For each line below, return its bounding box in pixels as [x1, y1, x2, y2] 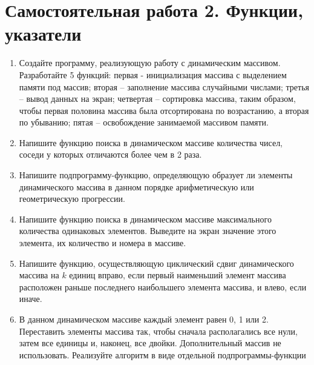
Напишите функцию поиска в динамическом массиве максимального [19, 212, 272, 225]
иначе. [19, 292, 42, 305]
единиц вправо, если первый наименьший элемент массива [69, 269, 286, 281]
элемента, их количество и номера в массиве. [19, 236, 186, 249]
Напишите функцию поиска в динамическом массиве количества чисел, [19, 136, 283, 149]
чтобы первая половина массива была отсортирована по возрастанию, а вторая [19, 104, 309, 116]
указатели [5, 21, 82, 46]
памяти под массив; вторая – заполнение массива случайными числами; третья [19, 80, 309, 93]
